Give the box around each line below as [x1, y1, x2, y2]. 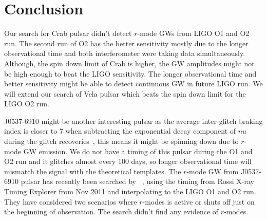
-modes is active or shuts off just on [142, 196, 255, 207]
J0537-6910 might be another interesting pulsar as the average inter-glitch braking [4, 115, 263, 126]
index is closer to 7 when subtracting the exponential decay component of [4, 125, 236, 136]
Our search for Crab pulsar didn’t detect [4, 28, 132, 39]
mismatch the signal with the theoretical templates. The [4, 166, 181, 176]
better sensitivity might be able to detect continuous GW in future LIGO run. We [4, 78, 263, 89]
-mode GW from [186, 166, 239, 176]
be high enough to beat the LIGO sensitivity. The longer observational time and [4, 68, 257, 79]
